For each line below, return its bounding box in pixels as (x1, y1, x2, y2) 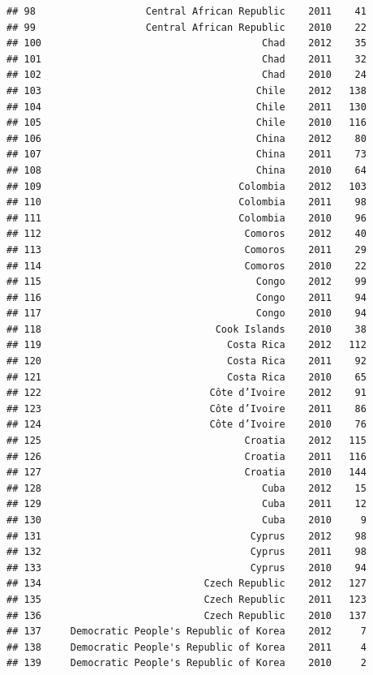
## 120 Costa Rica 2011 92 (6, 355, 367, 368)
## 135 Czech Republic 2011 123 (6, 593, 367, 605)
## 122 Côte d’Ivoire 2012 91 (6, 387, 367, 399)
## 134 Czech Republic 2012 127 (6, 578, 367, 590)
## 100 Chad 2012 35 (6, 37, 367, 49)
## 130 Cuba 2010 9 (6, 514, 367, 526)
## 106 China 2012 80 (6, 132, 367, 144)
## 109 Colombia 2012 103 (6, 180, 367, 192)
